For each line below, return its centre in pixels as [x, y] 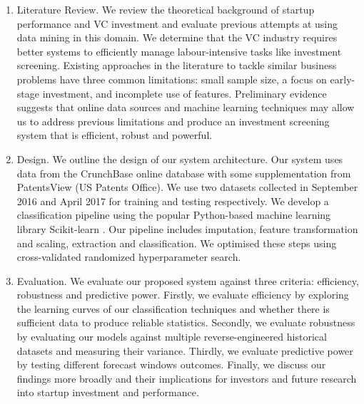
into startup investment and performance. [108, 392]
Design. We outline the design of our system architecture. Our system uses [180, 159]
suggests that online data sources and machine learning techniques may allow [186, 107]
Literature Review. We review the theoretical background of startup [166, 9]
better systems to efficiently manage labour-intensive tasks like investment [179, 51]
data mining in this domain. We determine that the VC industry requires [177, 37]
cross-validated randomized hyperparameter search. [129, 257]
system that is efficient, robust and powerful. [115, 135]
